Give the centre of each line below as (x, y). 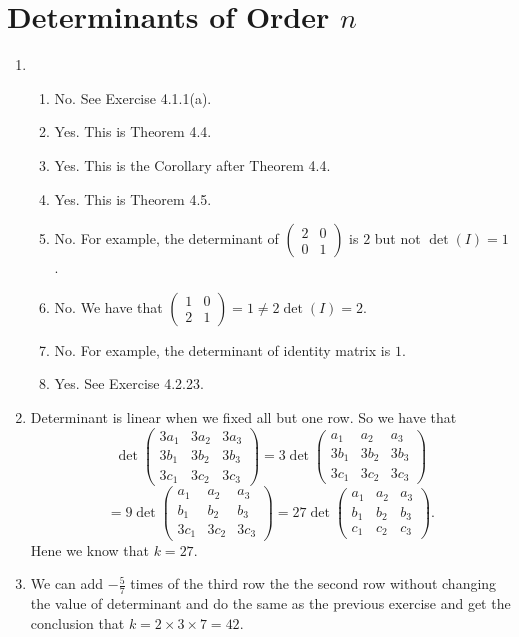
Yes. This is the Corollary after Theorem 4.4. (192, 164)
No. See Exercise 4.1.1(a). (133, 97)
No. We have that (108, 306)
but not (397, 238)
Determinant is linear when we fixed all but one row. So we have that (243, 416)
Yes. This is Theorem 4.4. (133, 131)
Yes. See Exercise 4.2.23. (129, 383)
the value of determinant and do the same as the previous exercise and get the (270, 602)
